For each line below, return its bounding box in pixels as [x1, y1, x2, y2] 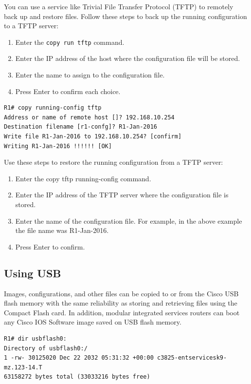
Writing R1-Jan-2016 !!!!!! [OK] [4, 142, 112, 150]
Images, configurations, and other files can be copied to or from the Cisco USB [4, 288, 239, 298]
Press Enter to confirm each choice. [15, 86, 121, 96]
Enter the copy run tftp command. [15, 37, 125, 47]
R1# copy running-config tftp [4, 104, 102, 112]
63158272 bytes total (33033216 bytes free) [4, 373, 150, 381]
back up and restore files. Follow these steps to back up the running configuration [4, 11, 247, 21]
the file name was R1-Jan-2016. [15, 225, 109, 235]
